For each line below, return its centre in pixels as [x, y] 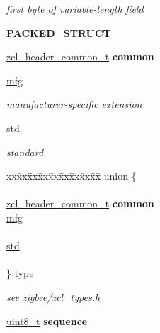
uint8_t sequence [47, 321]
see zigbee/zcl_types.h [53, 296]
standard [25, 152]
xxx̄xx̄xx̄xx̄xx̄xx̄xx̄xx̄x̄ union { [72, 176]
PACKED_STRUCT [59, 32]
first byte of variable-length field [75, 9]
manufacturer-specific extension [74, 104]
